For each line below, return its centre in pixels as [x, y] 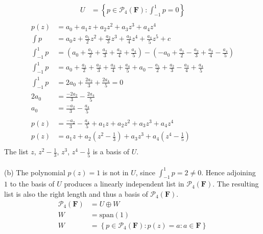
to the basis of [32, 184]
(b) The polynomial [35, 172]
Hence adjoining [231, 172]
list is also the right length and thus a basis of [76, 194]
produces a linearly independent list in [124, 184]
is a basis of [111, 151]
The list [16, 151]
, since [145, 172]
